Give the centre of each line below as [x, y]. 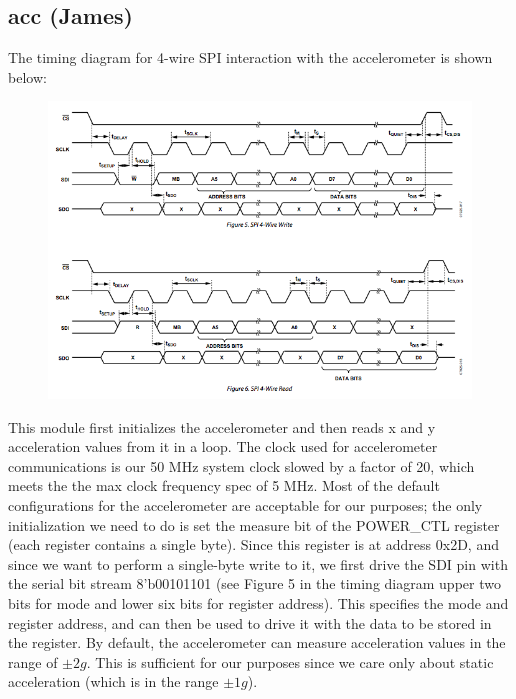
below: [27, 76]
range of [33, 661]
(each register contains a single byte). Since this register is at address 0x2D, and [253, 544]
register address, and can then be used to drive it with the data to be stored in [250, 622]
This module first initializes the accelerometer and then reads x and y [222, 426]
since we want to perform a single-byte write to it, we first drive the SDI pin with [258, 563]
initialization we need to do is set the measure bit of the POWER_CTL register [254, 524]
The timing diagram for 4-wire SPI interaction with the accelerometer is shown [250, 57]
